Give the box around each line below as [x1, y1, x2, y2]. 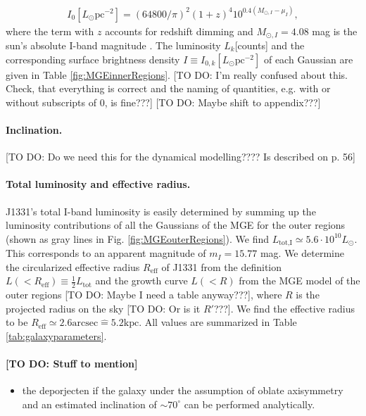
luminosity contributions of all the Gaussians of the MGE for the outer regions [6, 218, 346, 232]
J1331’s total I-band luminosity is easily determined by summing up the [6, 203, 316, 218]
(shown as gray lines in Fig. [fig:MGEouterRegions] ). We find [6, 231, 270, 246]
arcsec [72, 318, 99, 329]
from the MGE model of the [239, 273, 360, 288]
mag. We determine [260, 246, 344, 260]
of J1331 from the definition [161, 259, 282, 274]
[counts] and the [234, 37, 305, 52]
